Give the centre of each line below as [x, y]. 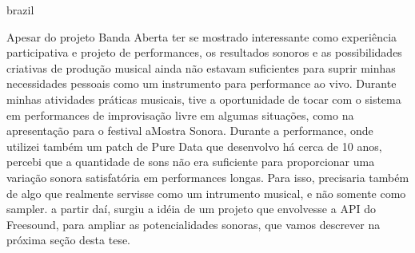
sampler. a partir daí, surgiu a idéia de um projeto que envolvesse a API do [191, 209]
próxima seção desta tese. [69, 240]
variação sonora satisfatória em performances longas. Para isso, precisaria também [208, 177]
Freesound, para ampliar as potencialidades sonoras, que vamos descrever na [194, 224]
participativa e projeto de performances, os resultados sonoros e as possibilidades [204, 52]
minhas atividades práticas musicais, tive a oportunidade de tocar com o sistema [204, 99]
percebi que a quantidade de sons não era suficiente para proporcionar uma [191, 162]
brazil [20, 10]
